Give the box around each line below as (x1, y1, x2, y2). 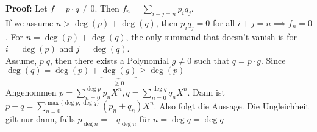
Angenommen (5, 85, 57, 98)
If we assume (5, 16, 54, 29)
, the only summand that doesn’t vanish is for (126, 30, 297, 43)
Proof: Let (5, 2, 48, 14)
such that (194, 54, 230, 66)
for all (212, 16, 235, 29)
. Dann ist (187, 85, 225, 98)
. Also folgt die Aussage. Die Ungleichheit (154, 99, 309, 112)
